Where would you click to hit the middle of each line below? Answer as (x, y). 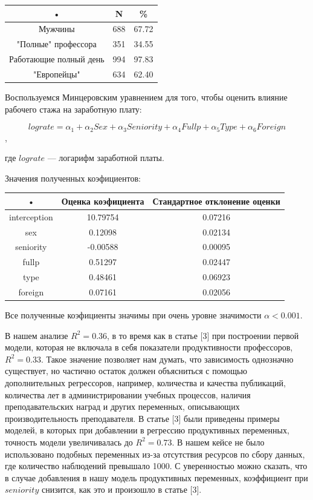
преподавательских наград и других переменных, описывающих (122, 406)
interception (31, 216)
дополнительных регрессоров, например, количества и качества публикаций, (145, 383)
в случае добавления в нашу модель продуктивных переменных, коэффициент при (156, 477)
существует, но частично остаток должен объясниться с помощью (126, 371)
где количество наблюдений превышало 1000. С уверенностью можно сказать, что (156, 466)
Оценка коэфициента (103, 201)
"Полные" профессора (56, 44)
